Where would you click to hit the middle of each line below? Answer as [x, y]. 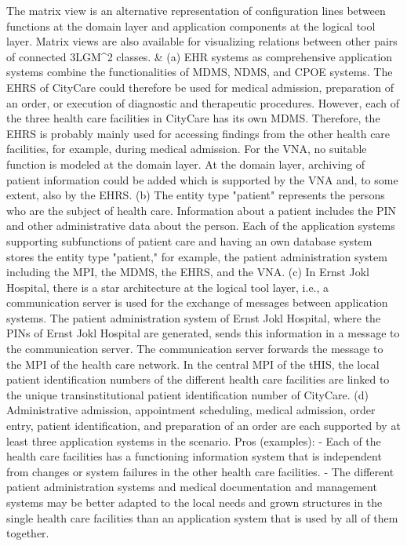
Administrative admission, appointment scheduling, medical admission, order [191, 410]
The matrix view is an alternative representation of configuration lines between [196, 10]
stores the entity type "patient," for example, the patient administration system [197, 256]
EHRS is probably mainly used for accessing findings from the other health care [198, 133]
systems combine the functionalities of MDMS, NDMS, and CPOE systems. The [200, 72]
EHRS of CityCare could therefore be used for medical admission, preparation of [200, 87]
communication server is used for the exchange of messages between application [197, 302]
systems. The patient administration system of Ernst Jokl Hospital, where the [194, 317]
